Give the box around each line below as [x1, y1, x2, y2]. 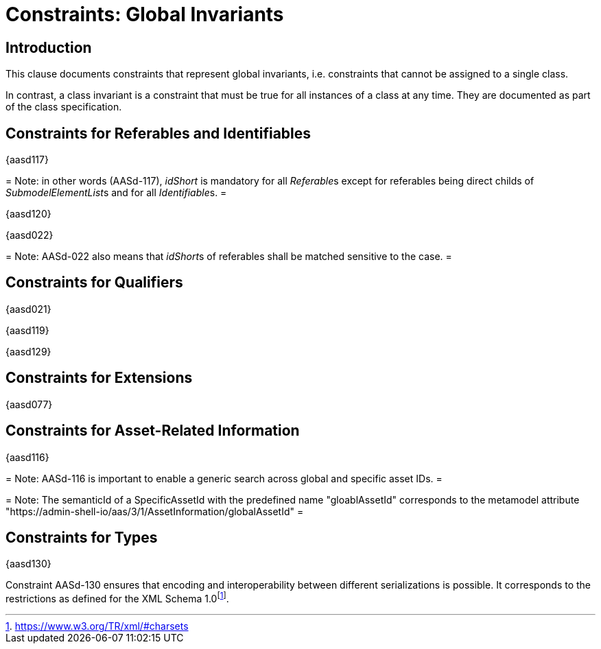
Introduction [5, 38, 92, 56]
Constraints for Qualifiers [5, 274, 183, 292]
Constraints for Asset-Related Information [5, 422, 300, 440]
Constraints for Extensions [5, 369, 193, 387]
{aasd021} [5, 303, 51, 315]
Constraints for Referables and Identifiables [5, 124, 311, 142]
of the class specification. [5, 101, 122, 113]
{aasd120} [5, 208, 51, 220]
